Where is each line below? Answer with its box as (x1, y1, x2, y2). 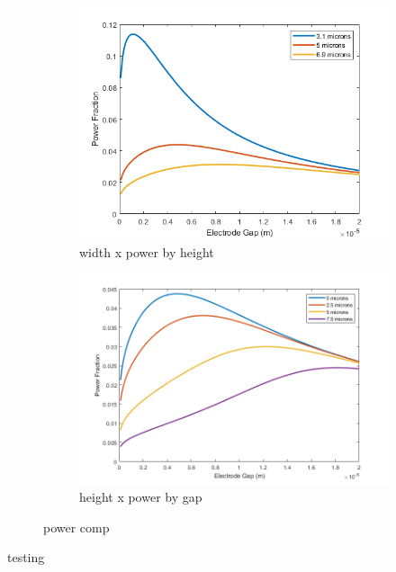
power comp (43, 517, 110, 536)
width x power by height (79, 242, 214, 261)
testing (7, 548, 45, 567)
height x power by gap (79, 487, 202, 506)
